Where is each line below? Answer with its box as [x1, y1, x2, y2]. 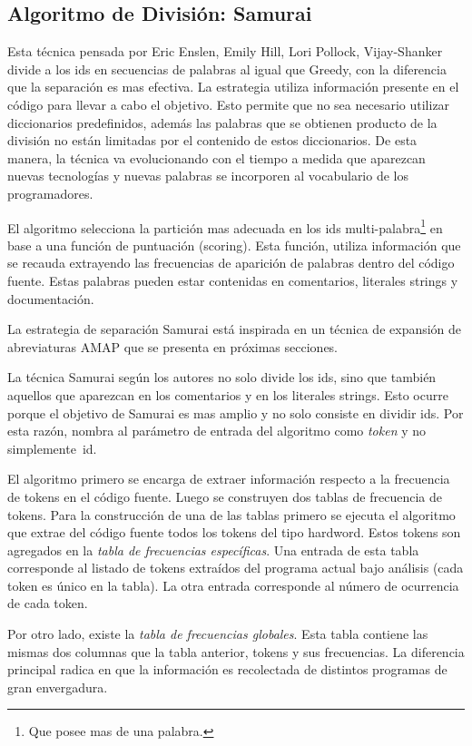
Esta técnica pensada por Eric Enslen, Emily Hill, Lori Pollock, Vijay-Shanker [7, 42, 443, 61]
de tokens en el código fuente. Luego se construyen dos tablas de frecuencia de [7, 486, 442, 506]
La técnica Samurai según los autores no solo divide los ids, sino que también [7, 368, 437, 387]
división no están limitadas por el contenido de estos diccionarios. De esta [7, 131, 418, 150]
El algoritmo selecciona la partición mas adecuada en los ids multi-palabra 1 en [7, 215, 443, 237]
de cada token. [7, 594, 88, 613]
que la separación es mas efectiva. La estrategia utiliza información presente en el [7, 77, 459, 96]
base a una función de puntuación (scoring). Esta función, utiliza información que [7, 235, 461, 254]
